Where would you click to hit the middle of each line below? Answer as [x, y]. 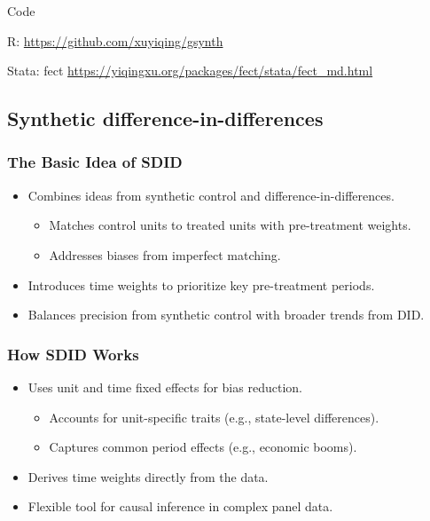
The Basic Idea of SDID [95, 162]
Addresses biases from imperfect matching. [165, 254]
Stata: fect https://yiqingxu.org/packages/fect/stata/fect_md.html [190, 71]
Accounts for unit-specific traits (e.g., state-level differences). [214, 417]
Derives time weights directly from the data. [148, 476]
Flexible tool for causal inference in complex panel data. [180, 506]
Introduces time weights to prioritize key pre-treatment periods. [201, 284]
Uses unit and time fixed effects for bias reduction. [165, 387]
